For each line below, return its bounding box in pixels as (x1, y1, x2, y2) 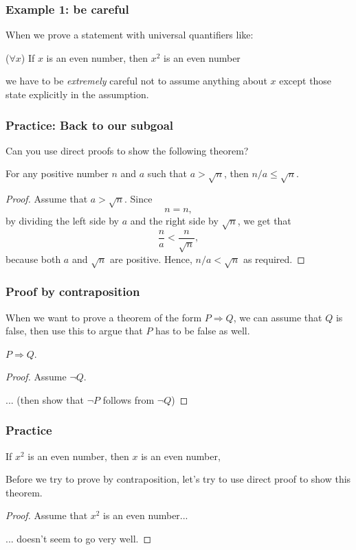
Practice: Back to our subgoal (5, 116, 174, 133)
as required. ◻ (243, 251, 305, 266)
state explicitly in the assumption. (5, 87, 149, 101)
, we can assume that (233, 310, 322, 324)
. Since (124, 192, 153, 206)
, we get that (237, 213, 291, 227)
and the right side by (130, 213, 219, 227)
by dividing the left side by (5, 213, 119, 227)
